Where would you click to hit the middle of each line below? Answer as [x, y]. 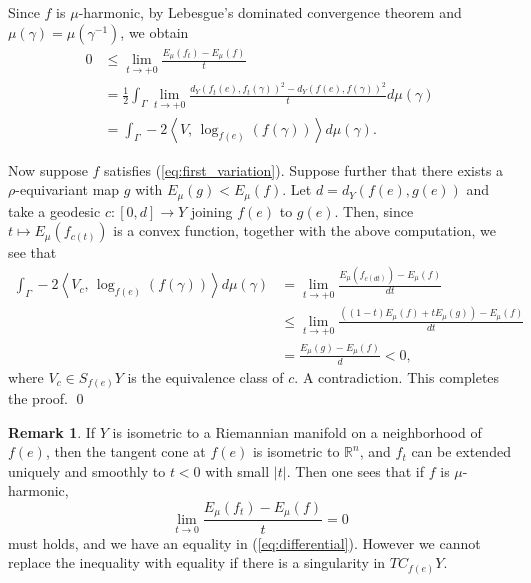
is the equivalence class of [205, 376]
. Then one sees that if [355, 470]
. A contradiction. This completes [397, 376]
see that [32, 252]
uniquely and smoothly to [87, 470]
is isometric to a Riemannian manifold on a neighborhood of [297, 431]
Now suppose [48, 169]
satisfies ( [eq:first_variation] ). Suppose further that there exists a [304, 169]
